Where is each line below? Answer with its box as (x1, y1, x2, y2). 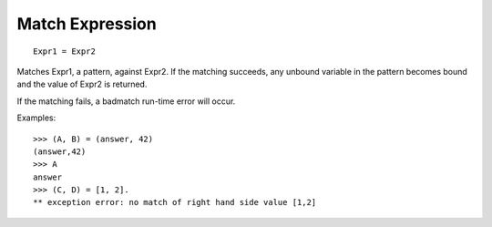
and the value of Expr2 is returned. (16, 78, 148, 90)
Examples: (16, 112, 56, 123)
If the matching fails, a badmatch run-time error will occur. (16, 96, 236, 107)
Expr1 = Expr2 (33, 46, 96, 57)
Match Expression (16, 14, 157, 34)
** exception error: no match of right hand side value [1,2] (33, 197, 317, 208)
